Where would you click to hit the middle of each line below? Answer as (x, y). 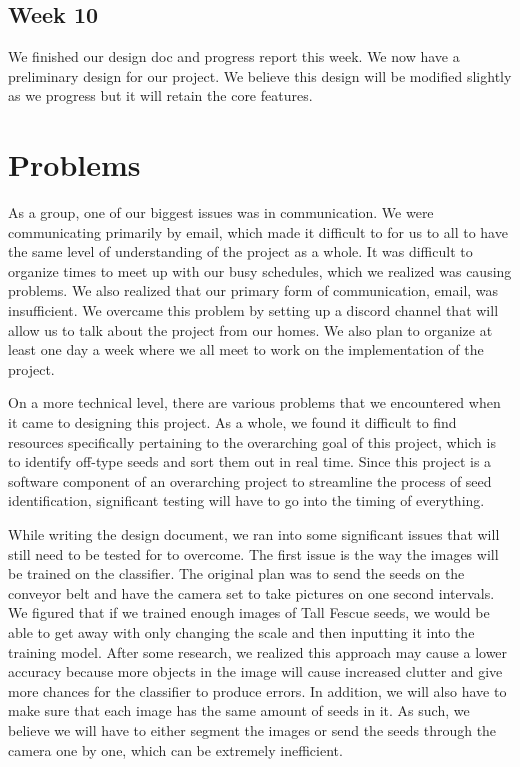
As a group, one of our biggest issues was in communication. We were (221, 212)
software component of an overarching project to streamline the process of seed (250, 480)
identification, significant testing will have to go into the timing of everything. (246, 500)
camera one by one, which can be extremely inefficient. (175, 749)
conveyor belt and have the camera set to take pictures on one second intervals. (251, 592)
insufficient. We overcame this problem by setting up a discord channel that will (253, 310)
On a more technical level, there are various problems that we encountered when (254, 402)
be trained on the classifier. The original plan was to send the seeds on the (236, 573)
